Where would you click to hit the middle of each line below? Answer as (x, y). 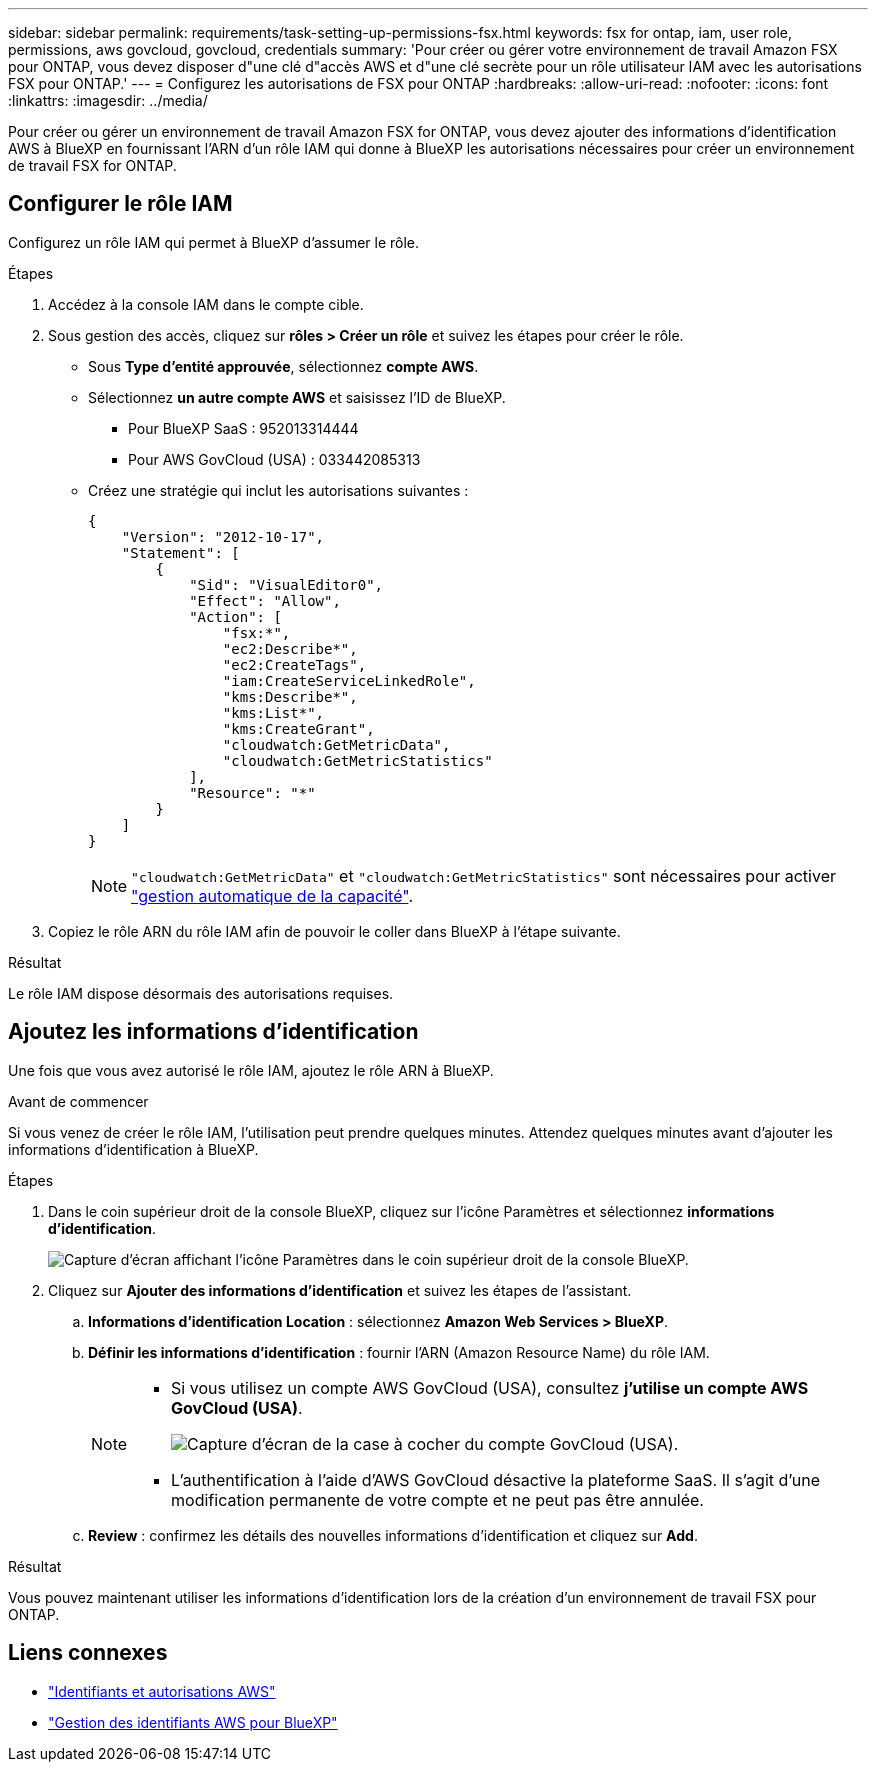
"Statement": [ (180, 552)
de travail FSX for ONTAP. (92, 165)
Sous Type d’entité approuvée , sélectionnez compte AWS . (283, 366)
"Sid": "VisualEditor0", (286, 584)
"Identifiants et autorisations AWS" (162, 1691)
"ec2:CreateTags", (294, 664)
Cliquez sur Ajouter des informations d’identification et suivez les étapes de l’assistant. (340, 1290)
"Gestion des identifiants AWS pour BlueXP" (193, 1722)
